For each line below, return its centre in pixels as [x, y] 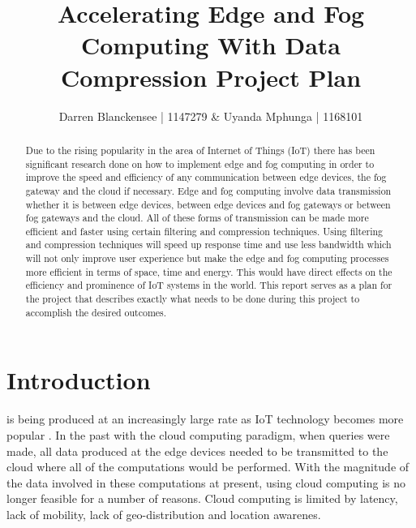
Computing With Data [210, 45]
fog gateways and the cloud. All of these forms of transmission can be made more [197, 218]
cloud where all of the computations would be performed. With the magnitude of [208, 467]
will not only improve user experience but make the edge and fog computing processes [207, 258]
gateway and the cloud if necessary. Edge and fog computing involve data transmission [208, 190]
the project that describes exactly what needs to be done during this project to [193, 299]
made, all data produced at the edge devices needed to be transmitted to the [197, 451]
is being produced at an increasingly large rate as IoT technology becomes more [205, 419]
